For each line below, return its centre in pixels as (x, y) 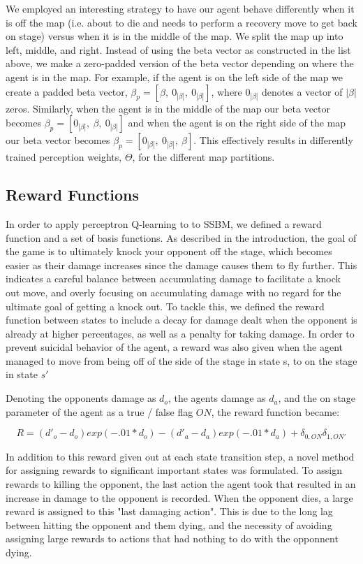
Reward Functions (72, 195)
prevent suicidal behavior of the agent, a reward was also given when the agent (174, 347)
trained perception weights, (64, 157)
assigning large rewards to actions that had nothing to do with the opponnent (172, 538)
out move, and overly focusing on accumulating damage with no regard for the (173, 292)
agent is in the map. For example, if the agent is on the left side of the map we (175, 77)
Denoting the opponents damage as (81, 398)
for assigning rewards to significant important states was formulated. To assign (174, 470)
